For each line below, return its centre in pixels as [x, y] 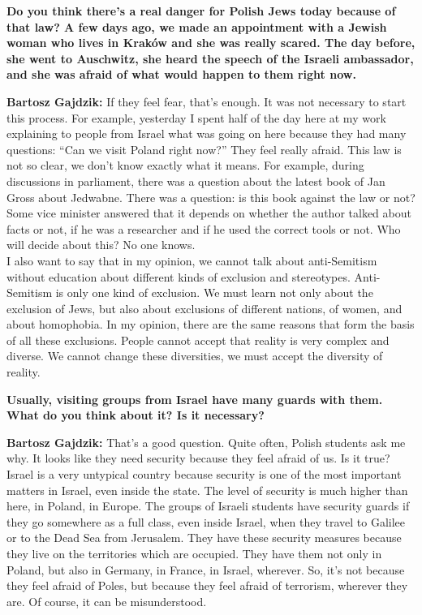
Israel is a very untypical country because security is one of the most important [204, 474]
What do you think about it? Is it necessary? [136, 415]
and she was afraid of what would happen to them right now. [181, 74]
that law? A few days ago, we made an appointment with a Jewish [197, 26]
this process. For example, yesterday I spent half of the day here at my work [196, 117]
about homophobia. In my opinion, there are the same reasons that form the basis [211, 324]
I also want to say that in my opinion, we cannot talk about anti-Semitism [192, 260]
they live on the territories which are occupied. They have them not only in [194, 553]
